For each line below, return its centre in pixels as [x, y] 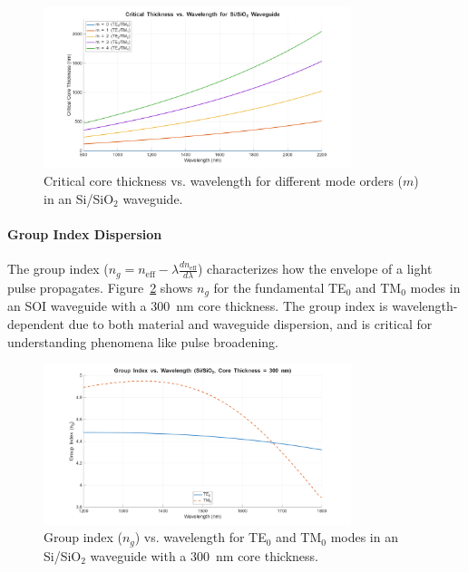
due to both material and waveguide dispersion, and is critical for [250, 323]
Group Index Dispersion [85, 233]
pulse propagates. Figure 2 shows [100, 287]
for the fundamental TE [280, 287]
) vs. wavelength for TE [200, 537]
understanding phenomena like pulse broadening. [143, 341]
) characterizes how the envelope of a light [315, 269]
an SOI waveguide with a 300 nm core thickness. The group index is [198, 306]
